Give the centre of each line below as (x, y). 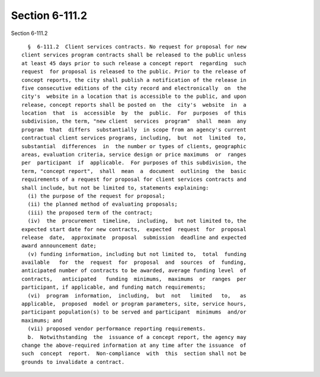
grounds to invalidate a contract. (73, 362)
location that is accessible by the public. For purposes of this (134, 113)
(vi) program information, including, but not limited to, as (137, 295)
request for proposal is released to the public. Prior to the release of (134, 72)
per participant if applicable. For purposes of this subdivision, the (134, 163)
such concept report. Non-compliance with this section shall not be (134, 354)
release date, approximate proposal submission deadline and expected (134, 237)
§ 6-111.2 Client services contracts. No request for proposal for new (137, 47)
